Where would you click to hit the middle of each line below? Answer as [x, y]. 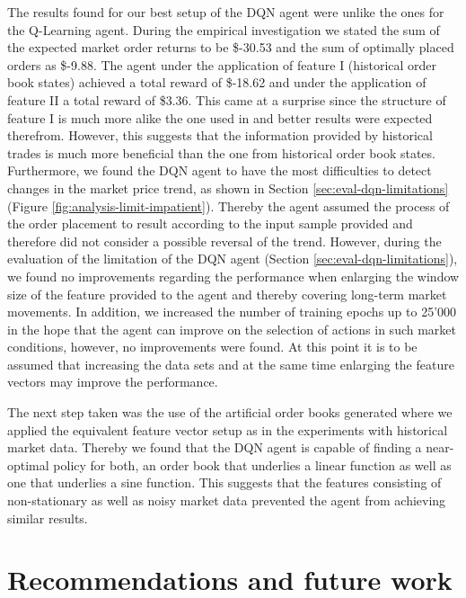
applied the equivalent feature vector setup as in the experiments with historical [228, 429]
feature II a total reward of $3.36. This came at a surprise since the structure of [227, 99]
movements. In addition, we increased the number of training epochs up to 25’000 [232, 312]
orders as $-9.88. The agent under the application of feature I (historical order [222, 64]
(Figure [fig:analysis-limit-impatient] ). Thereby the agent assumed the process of [229, 205]
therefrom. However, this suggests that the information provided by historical [220, 135]
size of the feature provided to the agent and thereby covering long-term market [227, 294]
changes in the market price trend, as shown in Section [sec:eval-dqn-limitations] [228, 187]
